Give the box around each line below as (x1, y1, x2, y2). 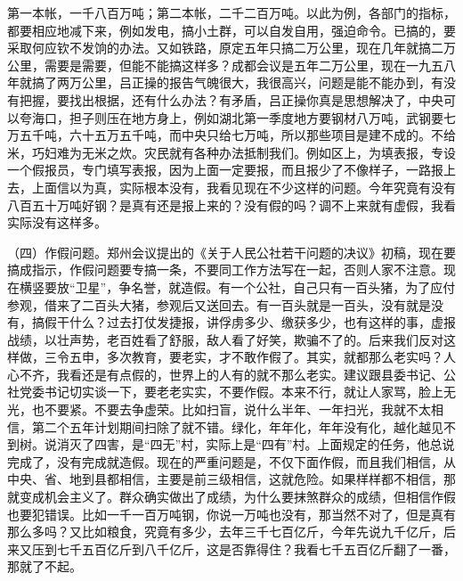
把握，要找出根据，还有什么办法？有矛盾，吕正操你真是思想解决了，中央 (19, 90, 443, 109)
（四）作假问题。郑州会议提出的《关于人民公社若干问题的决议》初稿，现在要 (7, 242, 456, 261)
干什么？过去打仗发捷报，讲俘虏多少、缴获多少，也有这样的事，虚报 (56, 313, 456, 331)
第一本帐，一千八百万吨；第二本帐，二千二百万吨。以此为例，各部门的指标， (7, 4, 456, 21)
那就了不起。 (7, 557, 82, 576)
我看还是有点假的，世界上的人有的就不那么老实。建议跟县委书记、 (56, 364, 443, 383)
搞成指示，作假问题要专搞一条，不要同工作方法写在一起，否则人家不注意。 (7, 260, 443, 279)
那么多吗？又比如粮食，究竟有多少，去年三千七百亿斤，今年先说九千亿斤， (7, 522, 443, 541)
